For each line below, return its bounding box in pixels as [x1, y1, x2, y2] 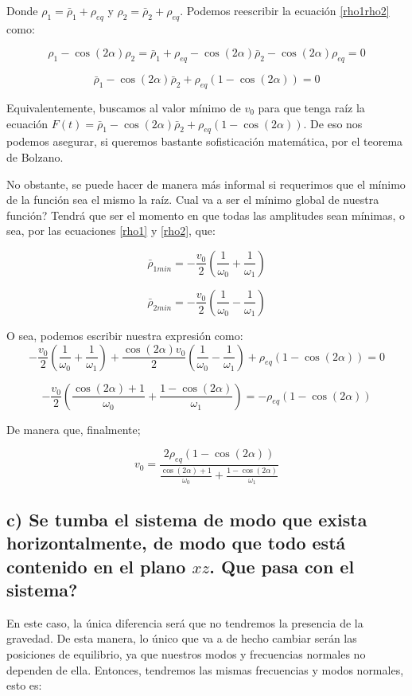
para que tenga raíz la [258, 99, 365, 115]
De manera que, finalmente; [6, 420, 141, 437]
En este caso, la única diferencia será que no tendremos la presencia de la [6, 614, 363, 631]
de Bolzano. [6, 148, 64, 165]
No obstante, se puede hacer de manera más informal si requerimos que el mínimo [6, 175, 406, 192]
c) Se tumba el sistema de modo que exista [6, 506, 367, 531]
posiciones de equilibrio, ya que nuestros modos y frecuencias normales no [6, 645, 366, 662]
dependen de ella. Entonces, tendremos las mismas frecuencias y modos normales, [6, 661, 404, 678]
